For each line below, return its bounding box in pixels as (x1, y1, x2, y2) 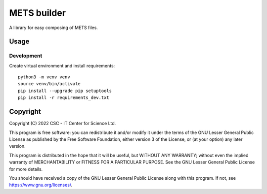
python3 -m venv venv (18, 74, 70, 80)
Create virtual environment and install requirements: (9, 63, 115, 68)
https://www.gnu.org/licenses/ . (9, 182, 73, 188)
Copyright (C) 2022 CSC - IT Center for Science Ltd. (9, 121, 116, 127)
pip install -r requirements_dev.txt (18, 95, 110, 100)
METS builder (9, 7, 66, 18)
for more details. (9, 166, 43, 172)
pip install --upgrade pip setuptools (18, 88, 112, 94)
